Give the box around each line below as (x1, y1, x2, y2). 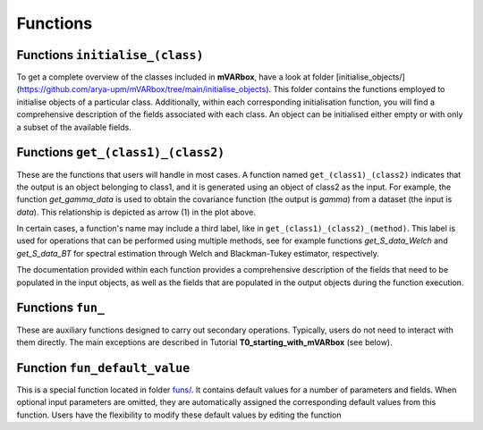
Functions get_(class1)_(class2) (16, 145, 225, 160)
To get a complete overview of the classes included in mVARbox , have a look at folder (16, 72, 335, 82)
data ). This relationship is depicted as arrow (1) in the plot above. (16, 207, 257, 217)
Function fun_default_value (16, 360, 191, 375)
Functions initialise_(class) (16, 47, 204, 63)
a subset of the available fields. (16, 122, 131, 132)
